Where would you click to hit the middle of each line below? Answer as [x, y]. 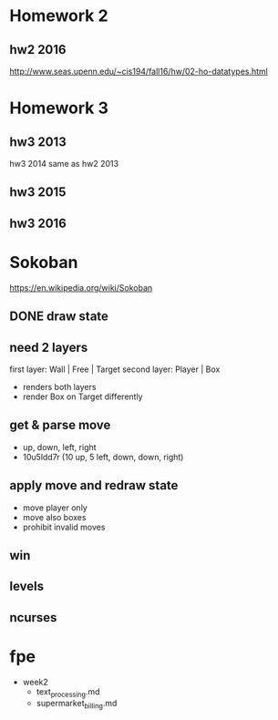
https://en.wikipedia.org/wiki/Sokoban [81, 287]
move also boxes [54, 517]
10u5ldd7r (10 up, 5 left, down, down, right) [103, 457]
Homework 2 [59, 16]
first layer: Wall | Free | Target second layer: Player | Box [115, 369]
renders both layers [59, 386]
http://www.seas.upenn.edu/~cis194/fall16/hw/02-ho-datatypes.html [139, 71]
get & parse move [60, 425]
